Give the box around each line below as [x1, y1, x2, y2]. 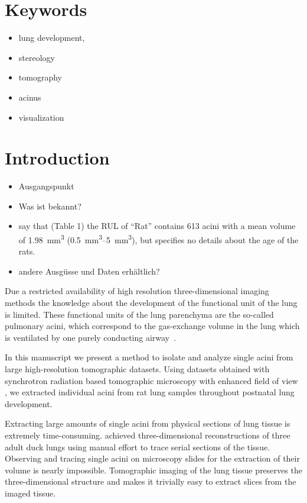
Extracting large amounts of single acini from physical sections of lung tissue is [5, 417, 290, 430]
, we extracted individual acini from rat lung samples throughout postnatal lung [5, 386, 295, 398]
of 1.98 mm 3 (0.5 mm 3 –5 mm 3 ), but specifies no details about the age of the [18, 232, 299, 246]
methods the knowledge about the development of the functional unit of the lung [5, 296, 298, 309]
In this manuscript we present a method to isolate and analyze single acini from [5, 351, 293, 363]
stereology [18, 51, 55, 63]
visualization [18, 111, 64, 123]
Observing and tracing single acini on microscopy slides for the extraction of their [5, 452, 300, 465]
